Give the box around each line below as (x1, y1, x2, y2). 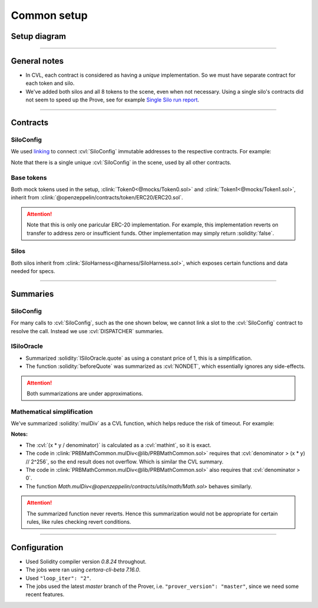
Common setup (11, 9, 88, 22)
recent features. (25, 591, 65, 598)
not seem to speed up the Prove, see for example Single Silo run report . (25, 96, 200, 103)
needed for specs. (11, 268, 55, 275)
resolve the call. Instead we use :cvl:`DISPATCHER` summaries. (11, 327, 164, 334)
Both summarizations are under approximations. (26, 390, 144, 397)
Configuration (11, 543, 64, 553)
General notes (11, 56, 64, 66)
